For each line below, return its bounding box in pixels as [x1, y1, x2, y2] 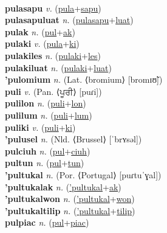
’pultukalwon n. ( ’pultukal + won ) [5, 192, 135, 205]
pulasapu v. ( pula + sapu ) [5, 1, 101, 14]
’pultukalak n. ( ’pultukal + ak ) [5, 180, 121, 193]
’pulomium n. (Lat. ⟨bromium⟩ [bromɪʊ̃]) [5, 73, 163, 86]
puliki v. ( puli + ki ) [5, 120, 76, 133]
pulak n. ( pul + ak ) [5, 25, 75, 38]
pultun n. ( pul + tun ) [5, 156, 84, 169]
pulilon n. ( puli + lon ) [5, 97, 86, 110]
